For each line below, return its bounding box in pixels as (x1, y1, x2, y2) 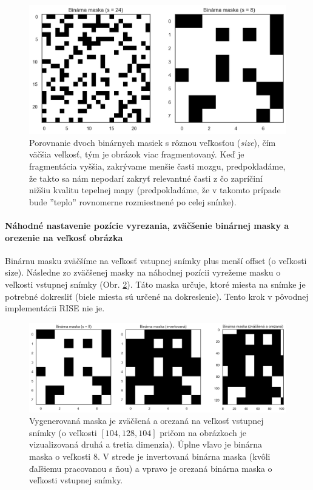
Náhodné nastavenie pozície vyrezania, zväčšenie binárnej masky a (5, 219, 289, 231)
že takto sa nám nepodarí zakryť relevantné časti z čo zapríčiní (29, 171, 263, 184)
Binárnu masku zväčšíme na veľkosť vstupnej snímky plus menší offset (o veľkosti (5, 254, 307, 267)
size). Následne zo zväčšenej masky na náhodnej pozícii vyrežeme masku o (5, 266, 281, 279)
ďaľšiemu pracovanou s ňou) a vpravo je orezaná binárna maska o (29, 462, 272, 474)
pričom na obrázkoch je (160, 426, 247, 439)
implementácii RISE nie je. (5, 302, 105, 314)
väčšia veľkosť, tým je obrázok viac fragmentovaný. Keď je (29, 148, 244, 161)
